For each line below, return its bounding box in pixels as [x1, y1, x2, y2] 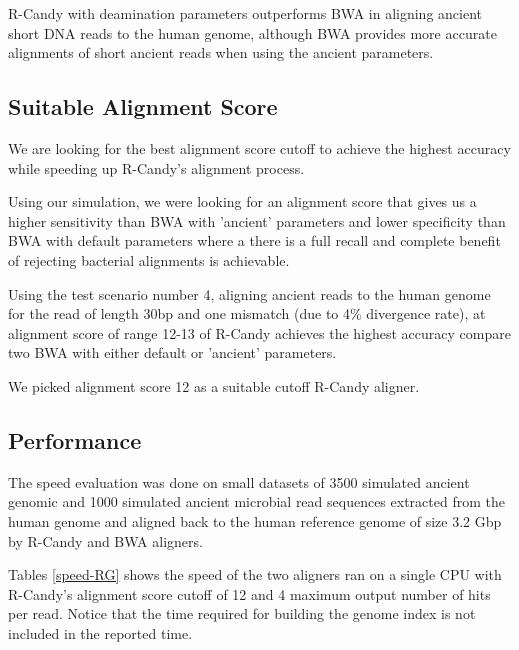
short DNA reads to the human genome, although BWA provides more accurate [8, 22, 497, 43]
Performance [8, 424, 142, 455]
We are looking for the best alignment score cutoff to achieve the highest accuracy [8, 137, 511, 158]
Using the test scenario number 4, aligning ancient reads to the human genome [8, 283, 491, 304]
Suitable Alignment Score [8, 91, 278, 122]
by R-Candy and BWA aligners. [8, 530, 203, 551]
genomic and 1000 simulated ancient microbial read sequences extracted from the [8, 491, 505, 512]
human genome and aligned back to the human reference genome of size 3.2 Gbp [8, 510, 502, 531]
